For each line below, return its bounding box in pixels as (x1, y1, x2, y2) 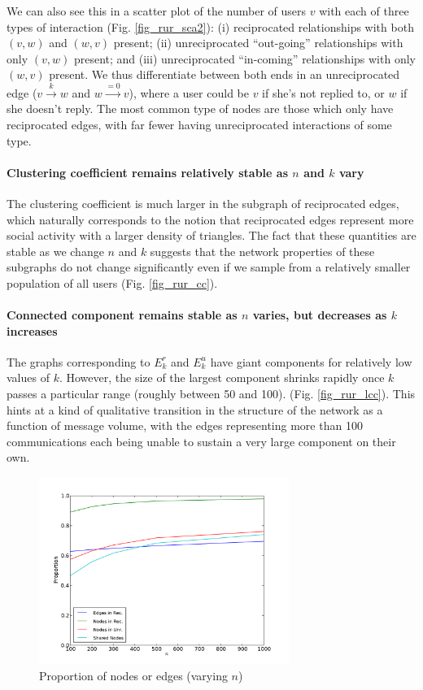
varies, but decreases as (252, 306, 387, 323)
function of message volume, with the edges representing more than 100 (7, 417, 363, 434)
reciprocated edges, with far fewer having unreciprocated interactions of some (7, 115, 392, 132)
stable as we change (7, 242, 104, 259)
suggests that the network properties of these (150, 242, 375, 259)
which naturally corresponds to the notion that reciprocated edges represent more (7, 210, 414, 228)
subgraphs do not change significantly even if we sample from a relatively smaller (7, 258, 411, 276)
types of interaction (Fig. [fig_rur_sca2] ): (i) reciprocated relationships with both (7, 18, 414, 35)
